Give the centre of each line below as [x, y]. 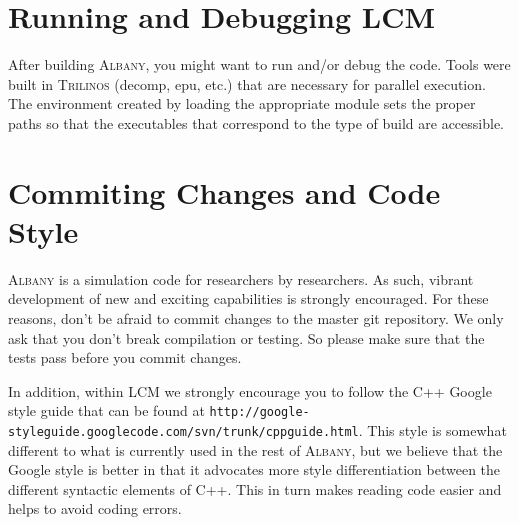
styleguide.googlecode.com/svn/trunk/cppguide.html [183, 432]
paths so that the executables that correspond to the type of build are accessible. [256, 122]
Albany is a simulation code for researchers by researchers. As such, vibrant [241, 278]
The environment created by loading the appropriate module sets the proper [242, 103]
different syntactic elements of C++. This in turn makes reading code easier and [255, 488]
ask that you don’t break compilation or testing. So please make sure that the [246, 337]
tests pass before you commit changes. [125, 357]
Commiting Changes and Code [224, 191]
